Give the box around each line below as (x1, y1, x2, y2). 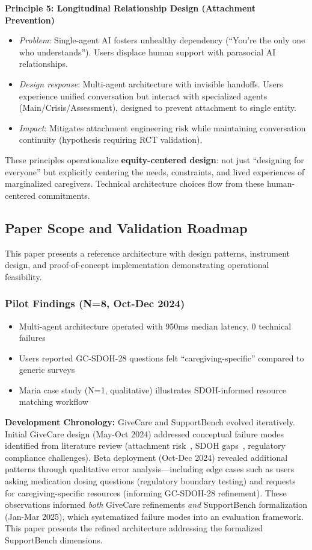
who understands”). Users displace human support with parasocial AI (19, 45, 276, 58)
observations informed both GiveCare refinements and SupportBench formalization (5, 498, 308, 511)
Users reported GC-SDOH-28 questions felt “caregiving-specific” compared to (19, 351, 304, 364)
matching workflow (19, 395, 88, 408)
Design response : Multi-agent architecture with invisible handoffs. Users (19, 77, 283, 90)
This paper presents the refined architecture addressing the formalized (5, 522, 263, 534)
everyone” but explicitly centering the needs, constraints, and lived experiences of (5, 165, 305, 178)
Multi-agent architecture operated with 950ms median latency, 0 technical (19, 319, 292, 332)
